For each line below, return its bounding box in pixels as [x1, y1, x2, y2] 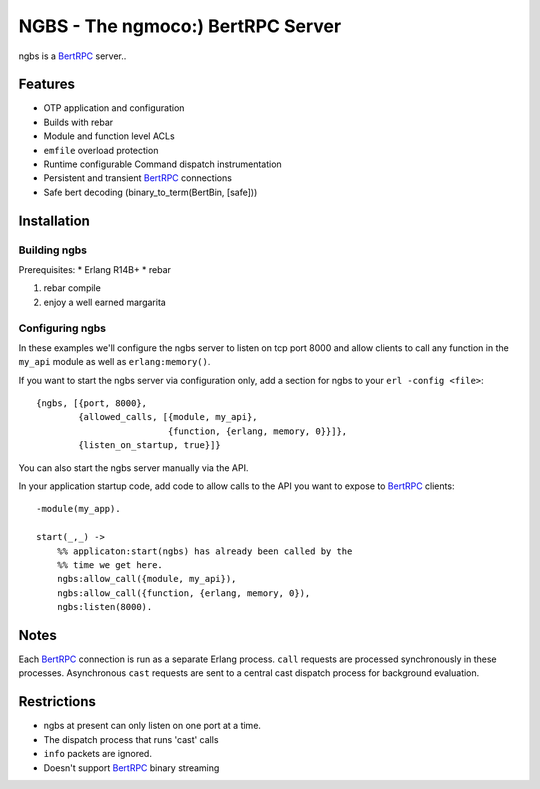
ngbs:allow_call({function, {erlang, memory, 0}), [56, 587, 311, 599]
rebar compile [43, 282, 102, 294]
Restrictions [18, 693, 97, 710]
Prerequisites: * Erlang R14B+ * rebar [18, 263, 172, 275]
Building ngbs [18, 243, 88, 257]
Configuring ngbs [18, 321, 107, 335]
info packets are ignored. [43, 748, 152, 760]
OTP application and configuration [43, 102, 185, 114]
